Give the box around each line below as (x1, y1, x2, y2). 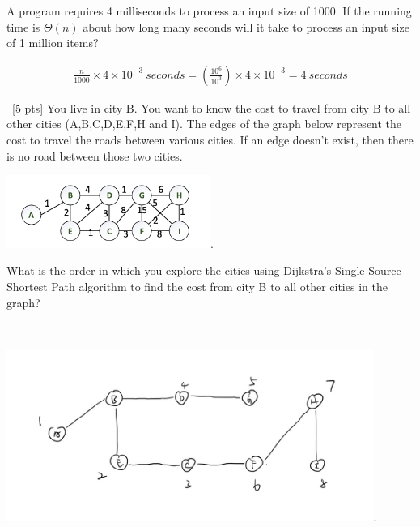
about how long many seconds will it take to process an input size (83, 18, 409, 35)
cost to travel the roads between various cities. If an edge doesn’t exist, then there (6, 131, 414, 148)
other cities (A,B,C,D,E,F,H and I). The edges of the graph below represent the (6, 115, 402, 132)
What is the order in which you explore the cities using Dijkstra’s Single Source (6, 262, 401, 279)
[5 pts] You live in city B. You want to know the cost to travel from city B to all (11, 99, 411, 116)
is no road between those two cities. (6, 147, 183, 164)
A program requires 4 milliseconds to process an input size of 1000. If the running (6, 2, 412, 19)
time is (6, 18, 40, 35)
